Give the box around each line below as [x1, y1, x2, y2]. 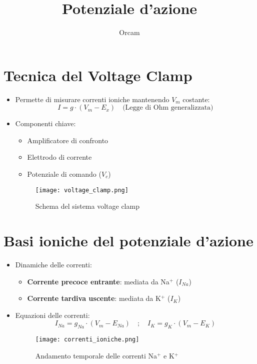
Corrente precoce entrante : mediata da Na [27, 276, 169, 286]
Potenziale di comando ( [27, 169, 101, 179]
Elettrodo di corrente [27, 152, 92, 162]
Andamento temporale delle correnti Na [35, 350, 157, 360]
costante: [182, 94, 210, 104]
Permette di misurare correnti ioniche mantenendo [15, 94, 169, 104]
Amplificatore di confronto [27, 135, 108, 145]
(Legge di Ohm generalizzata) [122, 104, 213, 112]
